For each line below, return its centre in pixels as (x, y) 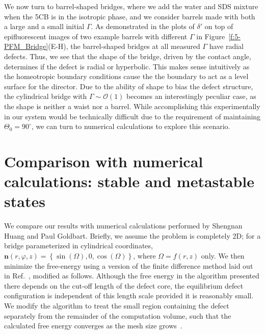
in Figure (211, 36)
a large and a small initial (44, 26)
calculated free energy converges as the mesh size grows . (93, 326)
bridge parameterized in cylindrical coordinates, (78, 246)
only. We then (223, 255)
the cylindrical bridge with (46, 96)
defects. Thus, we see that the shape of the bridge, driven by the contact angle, (128, 56)
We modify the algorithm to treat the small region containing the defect (117, 305)
